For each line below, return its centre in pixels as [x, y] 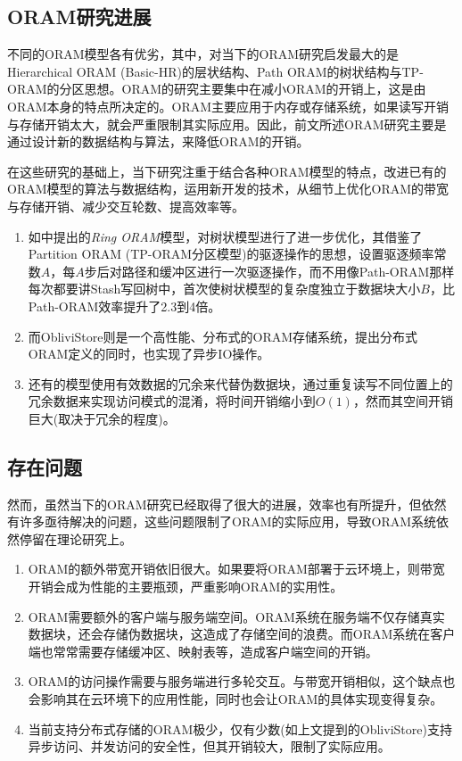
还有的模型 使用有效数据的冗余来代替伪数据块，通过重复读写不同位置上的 [240, 383]
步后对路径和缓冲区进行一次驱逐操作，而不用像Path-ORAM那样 [269, 271]
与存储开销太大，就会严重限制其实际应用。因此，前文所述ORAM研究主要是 [227, 124]
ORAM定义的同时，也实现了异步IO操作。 [149, 354]
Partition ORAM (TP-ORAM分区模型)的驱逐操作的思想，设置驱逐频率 [231, 254]
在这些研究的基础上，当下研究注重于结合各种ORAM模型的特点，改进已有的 [227, 171]
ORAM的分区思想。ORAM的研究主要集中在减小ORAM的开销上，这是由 [217, 89]
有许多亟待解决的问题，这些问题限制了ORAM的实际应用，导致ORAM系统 [222, 521]
